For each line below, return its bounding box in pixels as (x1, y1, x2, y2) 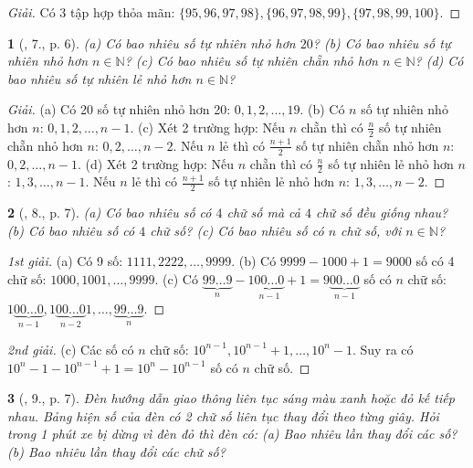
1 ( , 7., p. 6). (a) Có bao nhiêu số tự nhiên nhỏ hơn (7, 33, 296, 52)
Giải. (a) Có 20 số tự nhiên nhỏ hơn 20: (7, 100, 231, 119)
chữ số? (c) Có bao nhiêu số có (150, 220, 324, 239)
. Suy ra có (352, 339, 414, 358)
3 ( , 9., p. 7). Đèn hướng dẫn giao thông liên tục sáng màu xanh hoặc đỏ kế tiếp (7, 388, 455, 408)
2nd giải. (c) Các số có (7, 339, 134, 358)
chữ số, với (341, 220, 402, 239)
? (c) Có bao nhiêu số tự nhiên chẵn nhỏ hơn (124, 51, 378, 70)
